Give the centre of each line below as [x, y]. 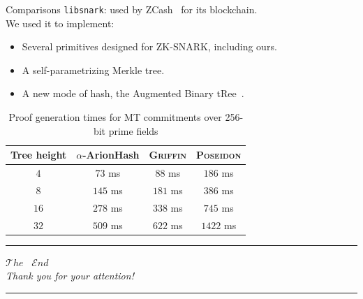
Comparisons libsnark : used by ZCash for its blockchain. [132, 9]
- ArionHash [111, 155]
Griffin [168, 155]
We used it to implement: [60, 23]
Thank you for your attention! [70, 276]
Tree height [39, 155]
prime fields [133, 130]
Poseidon [219, 155]
